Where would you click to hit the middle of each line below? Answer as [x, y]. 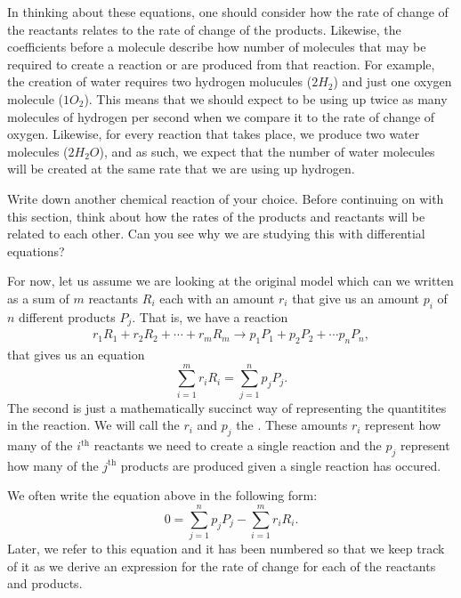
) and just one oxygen [392, 81]
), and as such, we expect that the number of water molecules [267, 151]
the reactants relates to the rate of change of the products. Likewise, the [204, 29]
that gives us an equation [76, 354]
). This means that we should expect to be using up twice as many [266, 98]
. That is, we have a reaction [210, 316]
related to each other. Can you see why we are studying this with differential [216, 234]
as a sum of [38, 298]
